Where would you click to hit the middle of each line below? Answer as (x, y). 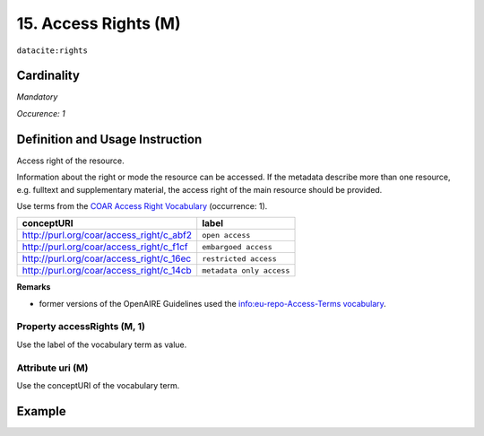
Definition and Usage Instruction (109, 139)
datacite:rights (52, 50)
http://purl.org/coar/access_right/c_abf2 (107, 235)
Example (41, 411)
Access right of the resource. (70, 161)
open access (226, 235)
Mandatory (37, 97)
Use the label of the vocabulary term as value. (102, 344)
